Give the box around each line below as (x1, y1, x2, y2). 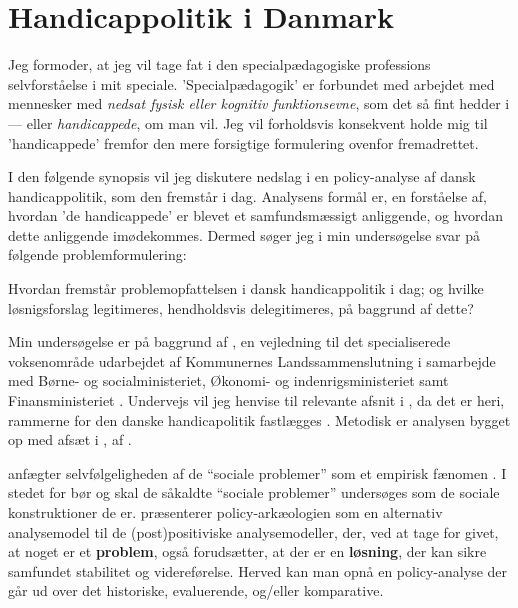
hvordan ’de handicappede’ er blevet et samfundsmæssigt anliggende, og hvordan (8, 205, 504, 226)
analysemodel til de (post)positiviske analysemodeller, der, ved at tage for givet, (8, 521, 499, 542)
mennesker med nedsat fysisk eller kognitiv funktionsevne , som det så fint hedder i (8, 93, 510, 114)
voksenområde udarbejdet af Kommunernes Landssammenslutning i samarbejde (8, 350, 496, 371)
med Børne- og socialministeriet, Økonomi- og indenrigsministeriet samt (8, 370, 449, 391)
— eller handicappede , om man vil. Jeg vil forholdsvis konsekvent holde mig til (8, 112, 488, 133)
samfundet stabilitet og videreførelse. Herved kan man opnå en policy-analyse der (8, 560, 508, 581)
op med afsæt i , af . (8, 429, 132, 450)
